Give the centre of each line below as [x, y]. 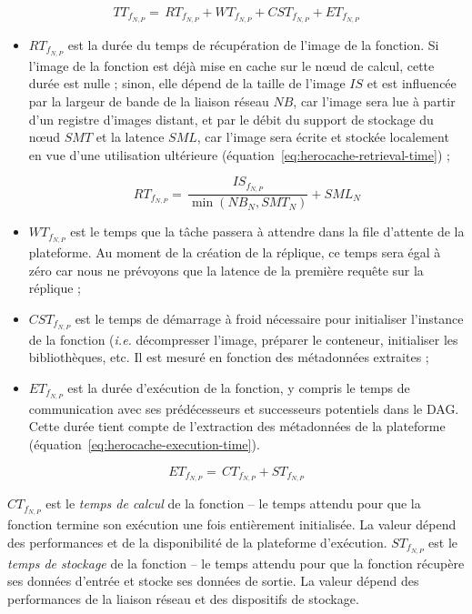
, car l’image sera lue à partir [374, 101]
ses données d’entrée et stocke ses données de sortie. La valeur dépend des [213, 581]
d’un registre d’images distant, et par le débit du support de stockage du [231, 119]
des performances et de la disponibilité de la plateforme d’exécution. [197, 542]
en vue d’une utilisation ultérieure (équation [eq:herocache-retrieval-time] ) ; [239, 154]
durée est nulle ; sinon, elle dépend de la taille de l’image [187, 83]
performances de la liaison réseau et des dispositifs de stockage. [183, 598]
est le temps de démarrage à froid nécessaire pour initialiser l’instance [269, 318]
